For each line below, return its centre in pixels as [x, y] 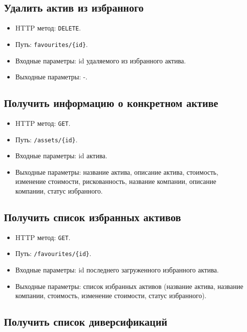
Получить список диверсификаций [86, 322]
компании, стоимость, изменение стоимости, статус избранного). [111, 295]
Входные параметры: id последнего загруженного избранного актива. [117, 270]
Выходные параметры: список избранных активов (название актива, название [129, 286]
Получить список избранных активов [93, 217]
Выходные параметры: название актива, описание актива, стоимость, [117, 172]
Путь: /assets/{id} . [46, 139]
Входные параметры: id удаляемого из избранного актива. [100, 60]
